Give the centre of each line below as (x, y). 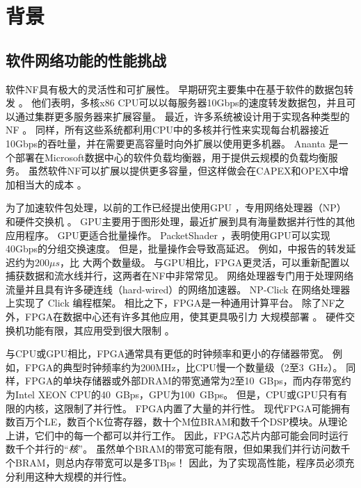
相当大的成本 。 (51, 184)
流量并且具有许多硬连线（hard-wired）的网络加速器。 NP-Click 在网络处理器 (178, 289)
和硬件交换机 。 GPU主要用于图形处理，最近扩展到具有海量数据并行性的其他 (180, 221)
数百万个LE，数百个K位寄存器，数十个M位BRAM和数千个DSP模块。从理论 (177, 422)
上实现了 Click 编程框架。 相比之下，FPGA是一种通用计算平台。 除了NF (170, 303)
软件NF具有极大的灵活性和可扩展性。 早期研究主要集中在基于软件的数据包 (175, 89)
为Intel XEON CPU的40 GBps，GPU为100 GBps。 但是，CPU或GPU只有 (172, 395)
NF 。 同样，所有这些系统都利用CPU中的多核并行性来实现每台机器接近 (168, 130)
